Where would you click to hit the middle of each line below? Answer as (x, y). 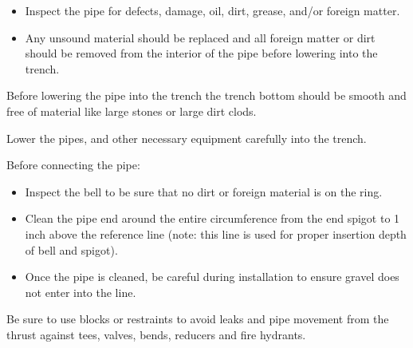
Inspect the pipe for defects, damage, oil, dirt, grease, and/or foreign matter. (212, 10)
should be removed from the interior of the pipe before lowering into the (201, 53)
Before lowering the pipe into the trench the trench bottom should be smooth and (206, 95)
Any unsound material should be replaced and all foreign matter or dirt (200, 37)
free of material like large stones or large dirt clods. (132, 111)
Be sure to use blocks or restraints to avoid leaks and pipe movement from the (198, 319)
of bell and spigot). (71, 249)
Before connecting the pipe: (73, 165)
